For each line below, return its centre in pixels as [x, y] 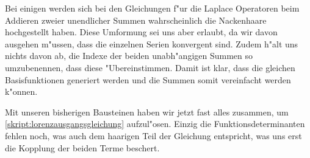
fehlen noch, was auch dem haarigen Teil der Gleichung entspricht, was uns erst [153, 135]
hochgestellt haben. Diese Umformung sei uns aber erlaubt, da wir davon [141, 32]
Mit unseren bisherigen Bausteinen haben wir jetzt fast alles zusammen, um [147, 112]
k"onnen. [21, 91]
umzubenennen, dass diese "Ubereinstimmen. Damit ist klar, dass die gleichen [150, 67]
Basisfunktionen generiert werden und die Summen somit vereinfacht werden [148, 79]
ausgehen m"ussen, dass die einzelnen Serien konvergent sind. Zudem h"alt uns [152, 43]
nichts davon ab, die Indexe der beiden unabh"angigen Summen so [129, 56]
